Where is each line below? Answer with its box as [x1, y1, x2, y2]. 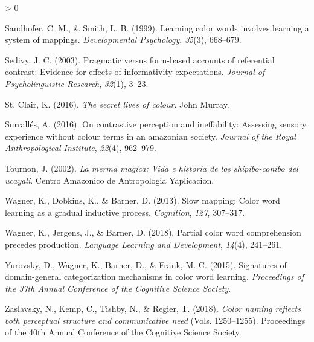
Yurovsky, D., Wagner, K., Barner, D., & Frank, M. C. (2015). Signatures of [5, 258, 287, 271]
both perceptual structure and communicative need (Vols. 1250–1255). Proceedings [5, 314, 306, 326]
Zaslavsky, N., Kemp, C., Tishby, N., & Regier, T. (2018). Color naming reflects [5, 302, 301, 315]
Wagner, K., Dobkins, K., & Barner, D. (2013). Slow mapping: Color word [5, 194, 280, 207]
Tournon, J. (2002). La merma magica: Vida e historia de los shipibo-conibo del [5, 161, 298, 174]
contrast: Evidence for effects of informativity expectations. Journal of [5, 65, 265, 78]
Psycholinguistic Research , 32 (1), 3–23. [5, 77, 149, 89]
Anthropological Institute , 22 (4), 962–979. [5, 141, 156, 154]
